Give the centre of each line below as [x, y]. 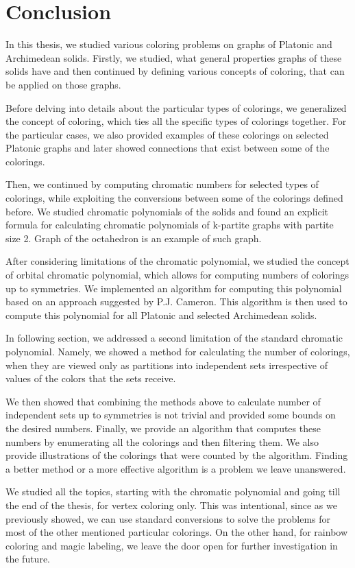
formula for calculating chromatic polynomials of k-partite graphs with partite [170, 225]
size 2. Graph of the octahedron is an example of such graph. [134, 238]
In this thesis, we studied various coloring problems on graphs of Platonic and [169, 44]
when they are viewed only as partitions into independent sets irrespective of [167, 365]
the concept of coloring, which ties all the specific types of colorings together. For [176, 121]
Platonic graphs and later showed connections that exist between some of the [168, 148]
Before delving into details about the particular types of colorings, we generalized [176, 107]
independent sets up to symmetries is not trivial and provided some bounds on [171, 415]
